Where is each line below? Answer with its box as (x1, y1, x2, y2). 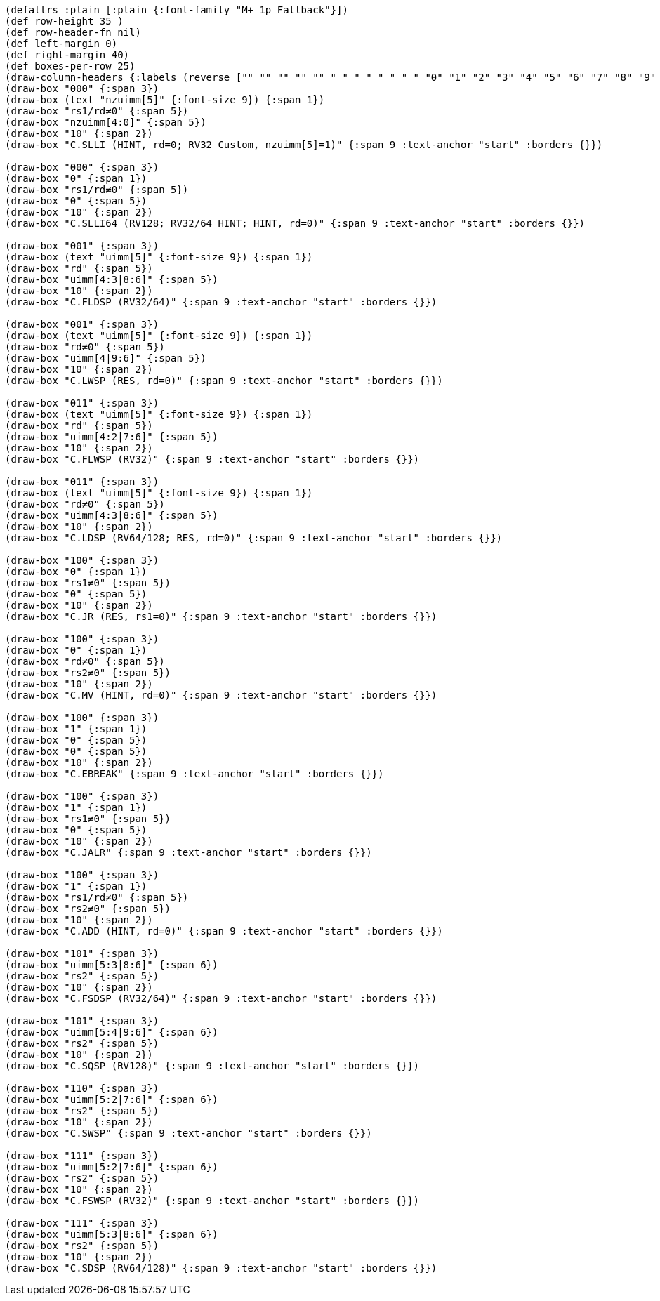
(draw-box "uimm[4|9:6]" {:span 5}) (5, 352, 206, 364)
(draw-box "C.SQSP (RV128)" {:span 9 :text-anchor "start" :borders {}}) (5, 1060, 420, 1071)
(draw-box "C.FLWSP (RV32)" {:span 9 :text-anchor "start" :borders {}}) (5, 454, 420, 465)
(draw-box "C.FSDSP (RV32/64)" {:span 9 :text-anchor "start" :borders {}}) (5, 993, 437, 1004)
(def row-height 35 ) (5, 15, 124, 27)
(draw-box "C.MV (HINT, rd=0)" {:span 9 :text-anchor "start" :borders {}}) (5, 689, 437, 701)
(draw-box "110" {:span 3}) (5, 1083, 159, 1094)
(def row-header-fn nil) (5, 27, 141, 38)
